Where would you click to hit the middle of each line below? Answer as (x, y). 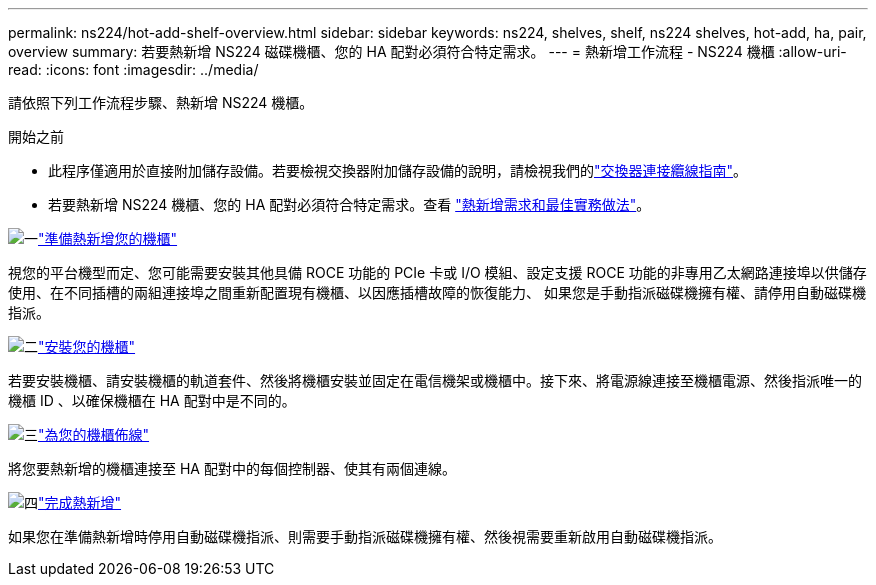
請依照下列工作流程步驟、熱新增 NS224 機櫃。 (161, 102)
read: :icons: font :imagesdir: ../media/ (133, 69)
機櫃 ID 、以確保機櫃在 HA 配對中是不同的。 (152, 400)
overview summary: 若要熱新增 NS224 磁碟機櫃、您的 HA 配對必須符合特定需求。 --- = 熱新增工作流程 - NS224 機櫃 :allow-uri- (427, 51)
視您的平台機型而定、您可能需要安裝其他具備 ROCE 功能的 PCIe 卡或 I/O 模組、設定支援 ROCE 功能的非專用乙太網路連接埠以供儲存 (437, 272)
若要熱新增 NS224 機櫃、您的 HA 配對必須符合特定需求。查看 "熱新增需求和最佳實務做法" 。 (349, 204)
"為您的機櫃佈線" (94, 434)
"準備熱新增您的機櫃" (108, 238)
